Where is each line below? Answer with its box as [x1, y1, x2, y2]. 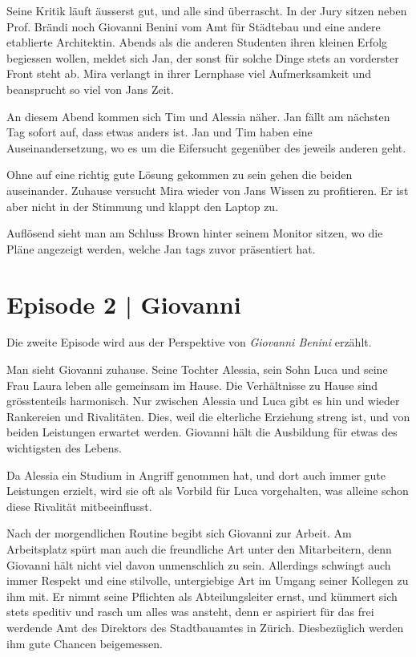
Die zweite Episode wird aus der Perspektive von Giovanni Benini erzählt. [6, 334, 372, 351]
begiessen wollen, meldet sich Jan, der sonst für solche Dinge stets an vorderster [6, 49, 399, 66]
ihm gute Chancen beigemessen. [6, 635, 163, 651]
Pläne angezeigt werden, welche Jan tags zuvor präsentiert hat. [6, 240, 316, 257]
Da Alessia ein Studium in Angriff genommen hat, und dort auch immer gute [6, 466, 386, 483]
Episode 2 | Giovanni [6, 287, 241, 320]
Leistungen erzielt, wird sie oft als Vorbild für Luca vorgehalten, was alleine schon [6, 482, 409, 499]
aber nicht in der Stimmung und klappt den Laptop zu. [6, 197, 279, 214]
